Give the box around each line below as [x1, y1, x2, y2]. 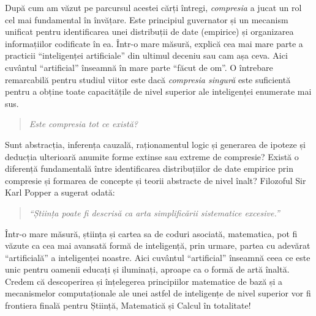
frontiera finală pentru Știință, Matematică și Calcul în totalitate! [5, 299, 251, 312]
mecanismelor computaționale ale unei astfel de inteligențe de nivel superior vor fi [5, 287, 311, 299]
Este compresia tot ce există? [29, 117, 138, 130]
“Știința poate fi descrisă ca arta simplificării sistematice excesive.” [29, 206, 280, 219]
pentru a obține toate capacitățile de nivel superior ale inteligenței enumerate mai [5, 85, 312, 98]
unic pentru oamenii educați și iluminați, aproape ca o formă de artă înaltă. [5, 263, 290, 276]
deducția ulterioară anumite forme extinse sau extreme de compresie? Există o [5, 150, 299, 163]
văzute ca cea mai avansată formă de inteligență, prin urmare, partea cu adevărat [5, 239, 310, 252]
